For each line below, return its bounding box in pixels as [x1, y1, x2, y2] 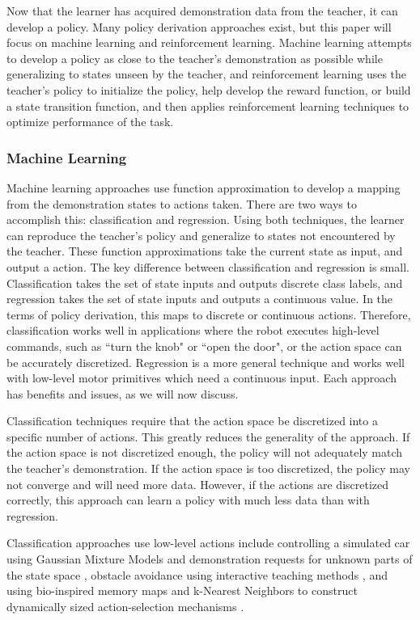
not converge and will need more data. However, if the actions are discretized [6, 475, 389, 492]
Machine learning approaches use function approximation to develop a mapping [6, 179, 401, 196]
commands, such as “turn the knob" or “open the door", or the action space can [6, 337, 402, 354]
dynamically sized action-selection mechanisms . [6, 597, 244, 614]
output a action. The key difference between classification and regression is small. [6, 258, 409, 275]
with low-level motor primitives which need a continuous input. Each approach [6, 369, 397, 386]
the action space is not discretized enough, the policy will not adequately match [6, 444, 403, 461]
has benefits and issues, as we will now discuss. [6, 385, 239, 402]
